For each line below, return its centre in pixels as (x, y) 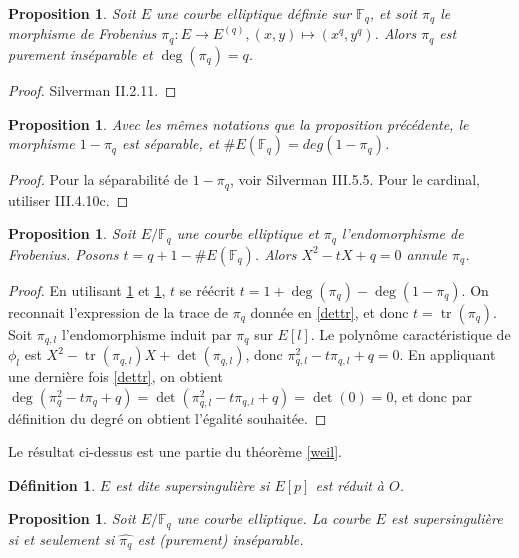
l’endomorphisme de (402, 233)
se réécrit (207, 289)
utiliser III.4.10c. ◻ (68, 199)
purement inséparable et (80, 53)
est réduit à (349, 484)
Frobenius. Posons (63, 253)
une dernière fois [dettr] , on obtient (115, 376)
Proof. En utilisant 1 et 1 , (87, 289)
